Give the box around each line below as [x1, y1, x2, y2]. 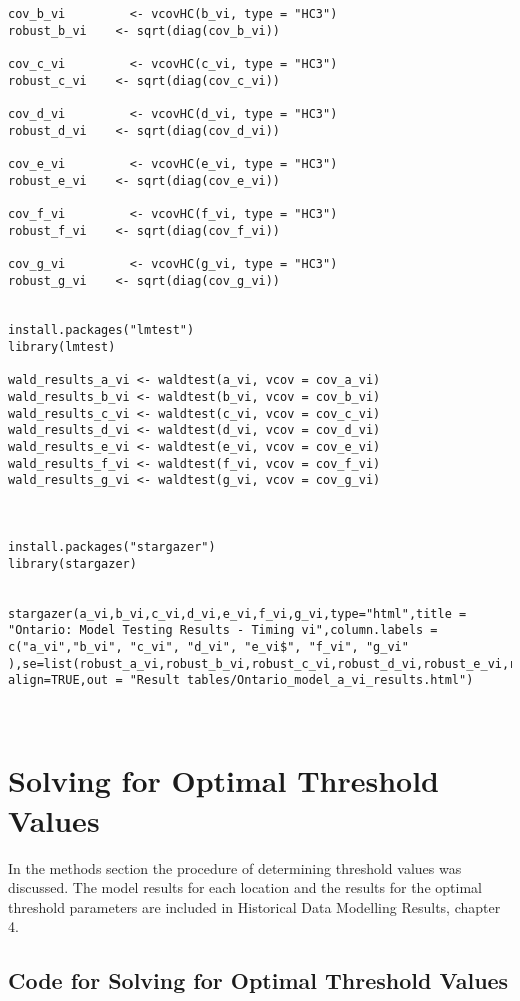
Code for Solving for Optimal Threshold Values [8, 965, 509, 996]
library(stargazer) [8, 556, 137, 571]
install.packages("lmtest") [8, 323, 195, 338]
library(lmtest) [8, 340, 116, 355]
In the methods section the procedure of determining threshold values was [8, 857, 462, 878]
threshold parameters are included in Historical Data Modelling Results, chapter [8, 896, 501, 917]
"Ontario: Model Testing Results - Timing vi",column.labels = [8, 623, 438, 638]
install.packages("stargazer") [8, 540, 216, 554]
